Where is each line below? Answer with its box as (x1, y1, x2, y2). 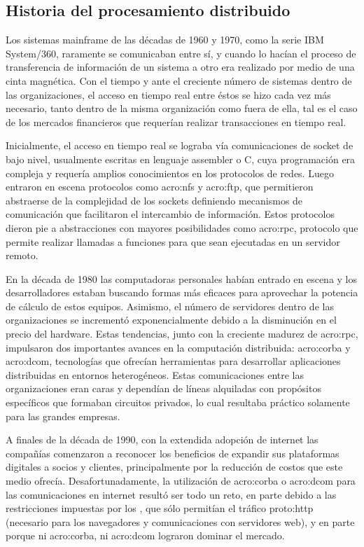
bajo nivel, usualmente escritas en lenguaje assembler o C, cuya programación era (6, 151, 356, 166)
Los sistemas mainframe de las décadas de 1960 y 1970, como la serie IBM (6, 32, 324, 47)
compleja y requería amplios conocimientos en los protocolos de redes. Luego (6, 165, 334, 180)
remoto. (6, 248, 38, 263)
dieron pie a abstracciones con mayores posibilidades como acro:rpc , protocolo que (6, 220, 358, 235)
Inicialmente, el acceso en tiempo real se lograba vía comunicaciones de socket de (6, 138, 353, 153)
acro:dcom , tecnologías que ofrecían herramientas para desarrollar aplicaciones (6, 354, 341, 368)
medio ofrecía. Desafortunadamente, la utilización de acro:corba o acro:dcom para (6, 473, 356, 488)
